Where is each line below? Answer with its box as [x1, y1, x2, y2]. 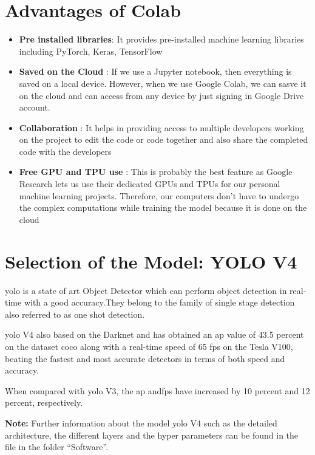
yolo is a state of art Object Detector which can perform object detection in [5, 284, 287, 296]
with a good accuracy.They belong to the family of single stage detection [24, 296, 295, 309]
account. [19, 101, 50, 114]
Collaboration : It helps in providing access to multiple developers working [19, 121, 304, 134]
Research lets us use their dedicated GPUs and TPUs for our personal [19, 177, 280, 190]
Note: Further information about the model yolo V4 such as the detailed [5, 416, 277, 429]
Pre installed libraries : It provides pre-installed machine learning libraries [19, 33, 304, 46]
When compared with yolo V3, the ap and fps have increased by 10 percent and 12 [5, 384, 310, 397]
